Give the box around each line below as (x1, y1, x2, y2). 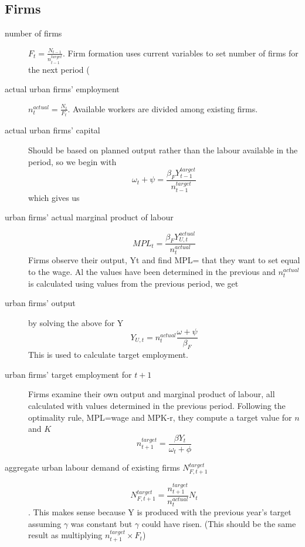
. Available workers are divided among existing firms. (67, 102, 258, 115)
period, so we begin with (28, 155, 117, 167)
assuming (28, 517, 62, 529)
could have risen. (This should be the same (141, 517, 296, 529)
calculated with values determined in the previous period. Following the (28, 400, 286, 412)
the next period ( (28, 63, 90, 75)
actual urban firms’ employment (5, 83, 120, 95)
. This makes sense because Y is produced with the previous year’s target (28, 506, 292, 518)
